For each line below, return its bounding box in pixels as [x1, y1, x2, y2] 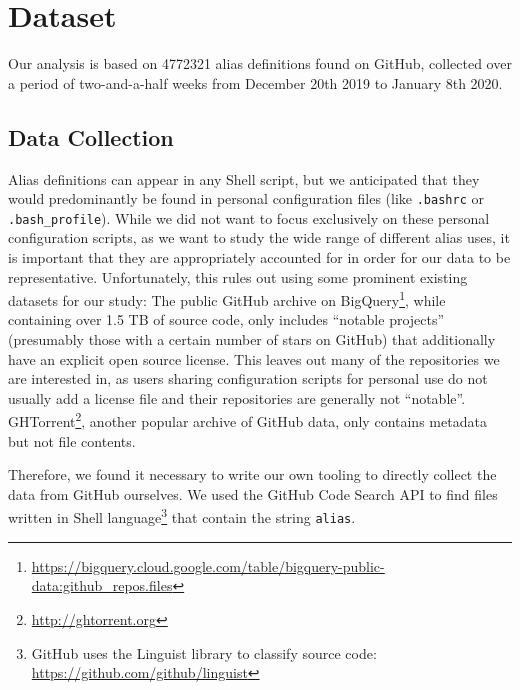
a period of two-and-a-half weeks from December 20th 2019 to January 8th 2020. [8, 72, 503, 93]
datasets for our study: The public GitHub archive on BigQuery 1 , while [8, 287, 446, 310]
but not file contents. [8, 430, 136, 451]
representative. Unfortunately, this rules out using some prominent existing [8, 266, 468, 287]
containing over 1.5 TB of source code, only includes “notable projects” [8, 309, 445, 330]
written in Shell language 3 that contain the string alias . [8, 504, 356, 528]
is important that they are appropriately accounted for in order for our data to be [8, 247, 511, 268]
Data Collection [8, 121, 174, 152]
